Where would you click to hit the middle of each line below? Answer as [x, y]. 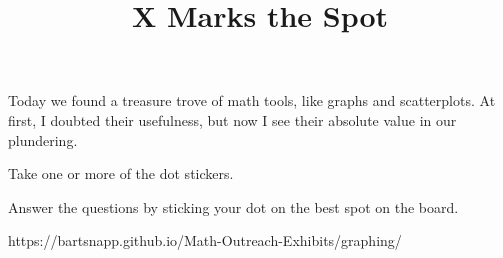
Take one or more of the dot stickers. [121, 173]
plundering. [43, 139]
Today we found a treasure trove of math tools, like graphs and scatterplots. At [252, 100]
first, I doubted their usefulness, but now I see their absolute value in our [232, 119]
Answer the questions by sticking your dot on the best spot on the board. [233, 206]
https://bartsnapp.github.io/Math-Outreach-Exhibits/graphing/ [205, 240]
